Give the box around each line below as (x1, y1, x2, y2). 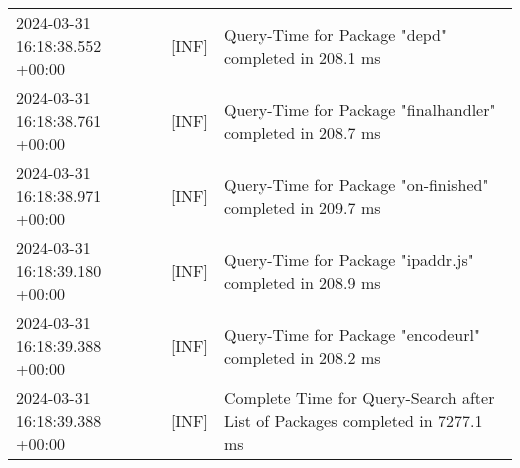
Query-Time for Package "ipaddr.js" (224, 247, 474, 271)
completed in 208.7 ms (224, 120, 381, 144)
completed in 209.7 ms (224, 195, 381, 219)
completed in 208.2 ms (224, 345, 381, 369)
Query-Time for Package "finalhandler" (224, 97, 496, 121)
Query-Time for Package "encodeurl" (224, 322, 480, 346)
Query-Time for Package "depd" (224, 22, 447, 46)
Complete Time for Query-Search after (224, 386, 495, 409)
